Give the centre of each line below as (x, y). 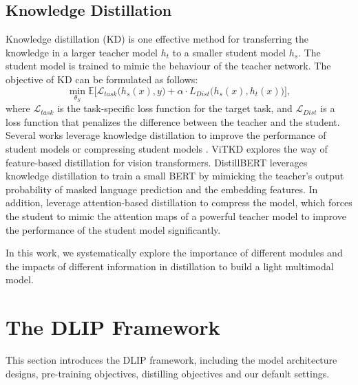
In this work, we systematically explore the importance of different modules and (174, 253)
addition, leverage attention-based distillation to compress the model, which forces (179, 202)
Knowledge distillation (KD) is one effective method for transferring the (157, 39)
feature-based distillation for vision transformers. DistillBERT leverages (157, 162)
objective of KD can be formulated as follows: (102, 79)
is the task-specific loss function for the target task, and (175, 108)
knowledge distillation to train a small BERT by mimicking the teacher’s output (175, 176)
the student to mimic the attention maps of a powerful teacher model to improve (176, 216)
